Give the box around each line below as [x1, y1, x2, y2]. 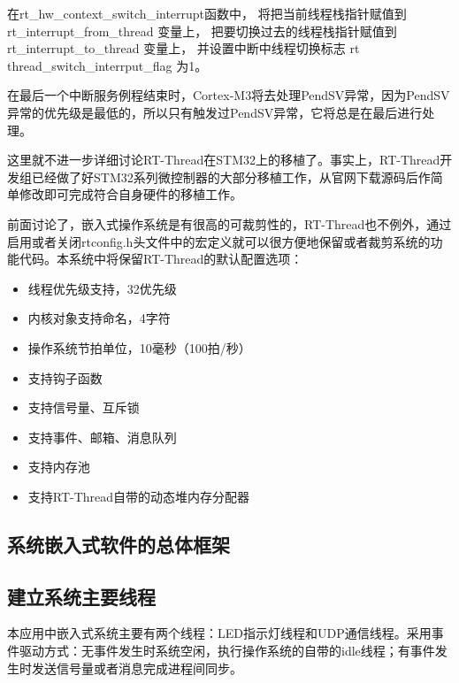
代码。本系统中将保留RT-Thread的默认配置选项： [19, 249, 303, 268]
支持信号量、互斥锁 [27, 398, 140, 417]
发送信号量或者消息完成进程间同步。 [31, 658, 242, 677]
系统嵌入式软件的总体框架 [7, 530, 230, 557]
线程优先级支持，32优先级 [27, 279, 177, 297]
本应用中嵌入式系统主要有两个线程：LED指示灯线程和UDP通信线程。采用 [7, 624, 432, 642]
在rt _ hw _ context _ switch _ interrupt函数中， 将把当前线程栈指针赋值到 [7, 4, 407, 22]
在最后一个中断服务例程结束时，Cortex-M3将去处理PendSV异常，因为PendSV [7, 86, 450, 104]
